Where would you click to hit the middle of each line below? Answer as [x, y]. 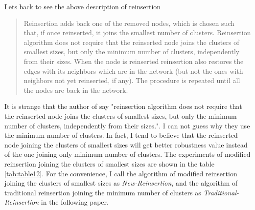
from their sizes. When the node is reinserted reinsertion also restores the [134, 61]
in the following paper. [75, 202]
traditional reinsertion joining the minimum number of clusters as [103, 192]
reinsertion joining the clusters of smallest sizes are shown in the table [109, 163]
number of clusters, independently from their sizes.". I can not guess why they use [127, 125]
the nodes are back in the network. [76, 90]
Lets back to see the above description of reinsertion [83, 6]
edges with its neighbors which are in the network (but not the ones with [133, 71]
